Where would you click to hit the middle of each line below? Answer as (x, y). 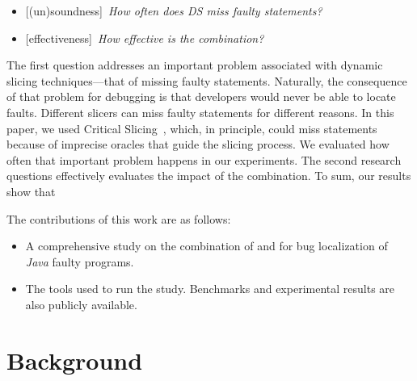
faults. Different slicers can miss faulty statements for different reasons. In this (200, 112)
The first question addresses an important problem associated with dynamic (195, 65)
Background (75, 360)
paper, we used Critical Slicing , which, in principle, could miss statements (192, 128)
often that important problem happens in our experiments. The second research (204, 159)
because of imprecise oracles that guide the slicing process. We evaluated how (198, 144)
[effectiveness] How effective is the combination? (145, 38)
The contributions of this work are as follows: (119, 218)
